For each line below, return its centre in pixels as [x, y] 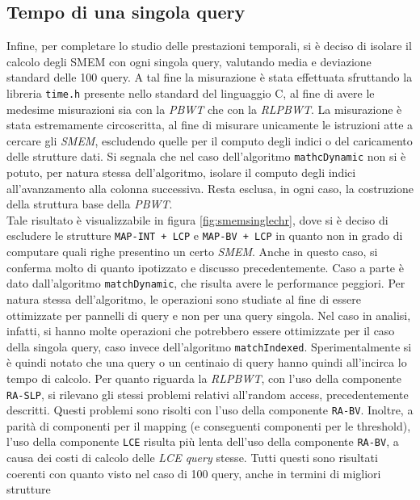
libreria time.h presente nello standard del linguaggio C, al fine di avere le [191, 92]
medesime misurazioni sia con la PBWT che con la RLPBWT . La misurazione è [204, 109]
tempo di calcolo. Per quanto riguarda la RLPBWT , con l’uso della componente [204, 378]
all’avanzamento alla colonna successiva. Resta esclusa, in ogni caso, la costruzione [210, 188]
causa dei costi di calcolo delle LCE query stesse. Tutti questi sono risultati [192, 458]
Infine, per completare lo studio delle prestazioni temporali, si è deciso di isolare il [209, 46]
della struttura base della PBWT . [90, 204]
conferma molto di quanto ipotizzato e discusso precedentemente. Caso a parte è [205, 267]
